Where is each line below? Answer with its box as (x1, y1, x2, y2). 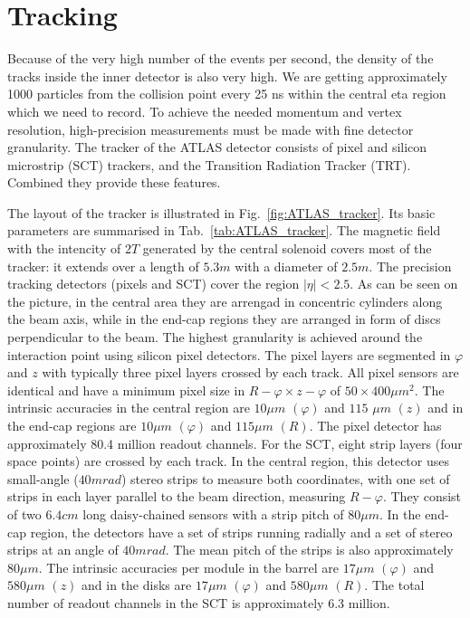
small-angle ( (7, 469, 79, 488)
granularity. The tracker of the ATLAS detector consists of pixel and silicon (7, 138, 427, 157)
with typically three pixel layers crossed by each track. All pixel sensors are (42, 363, 459, 382)
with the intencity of (7, 239, 121, 258)
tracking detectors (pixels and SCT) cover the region (7, 274, 300, 293)
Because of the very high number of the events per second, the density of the (7, 49, 434, 68)
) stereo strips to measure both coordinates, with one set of (120, 469, 450, 488)
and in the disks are (82, 575, 192, 594)
